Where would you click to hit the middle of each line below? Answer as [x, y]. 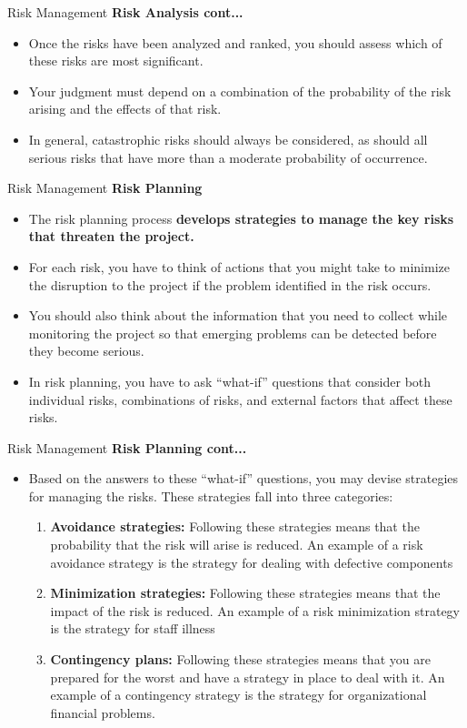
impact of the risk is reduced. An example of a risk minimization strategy [255, 610]
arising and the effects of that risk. [125, 109]
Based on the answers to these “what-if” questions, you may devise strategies [243, 478]
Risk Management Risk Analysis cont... [125, 12]
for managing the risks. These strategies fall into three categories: [211, 495]
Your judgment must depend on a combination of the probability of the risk [240, 91]
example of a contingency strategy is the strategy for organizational [238, 695]
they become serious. [86, 351]
